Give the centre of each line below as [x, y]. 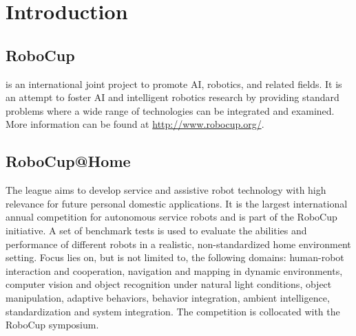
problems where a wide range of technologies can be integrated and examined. [170, 110]
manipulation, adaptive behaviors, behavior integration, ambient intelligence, [168, 297]
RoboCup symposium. [52, 325]
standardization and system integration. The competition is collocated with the [173, 311]
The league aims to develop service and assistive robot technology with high [166, 190]
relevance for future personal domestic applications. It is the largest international [177, 203]
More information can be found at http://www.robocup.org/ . [135, 124]
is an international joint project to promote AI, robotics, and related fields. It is [174, 83]
